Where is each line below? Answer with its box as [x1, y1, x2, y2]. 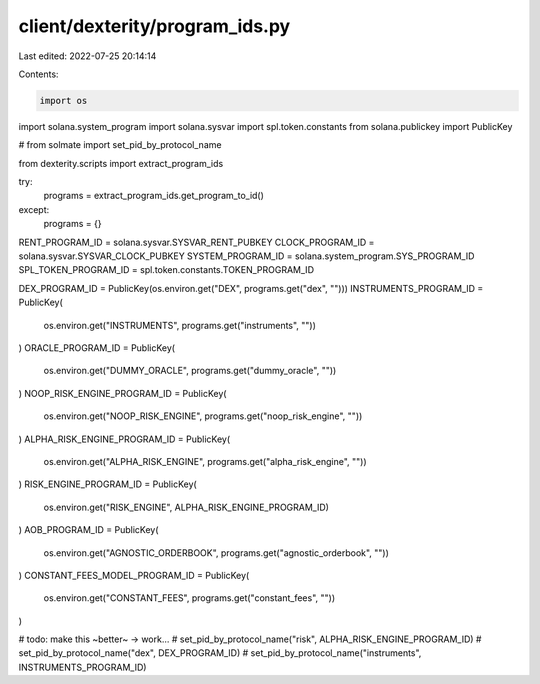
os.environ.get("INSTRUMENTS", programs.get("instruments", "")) [43, 319, 317, 331]
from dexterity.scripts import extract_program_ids [18, 157, 224, 169]
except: [18, 203, 50, 215]
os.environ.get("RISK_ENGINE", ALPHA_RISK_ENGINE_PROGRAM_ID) [43, 501, 330, 513]
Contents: [18, 68, 59, 80]
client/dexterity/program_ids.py [18, 15, 291, 37]
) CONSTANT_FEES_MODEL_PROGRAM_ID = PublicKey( [18, 569, 250, 581]
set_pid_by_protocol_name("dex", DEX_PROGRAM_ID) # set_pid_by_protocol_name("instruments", [18, 647, 422, 659]
